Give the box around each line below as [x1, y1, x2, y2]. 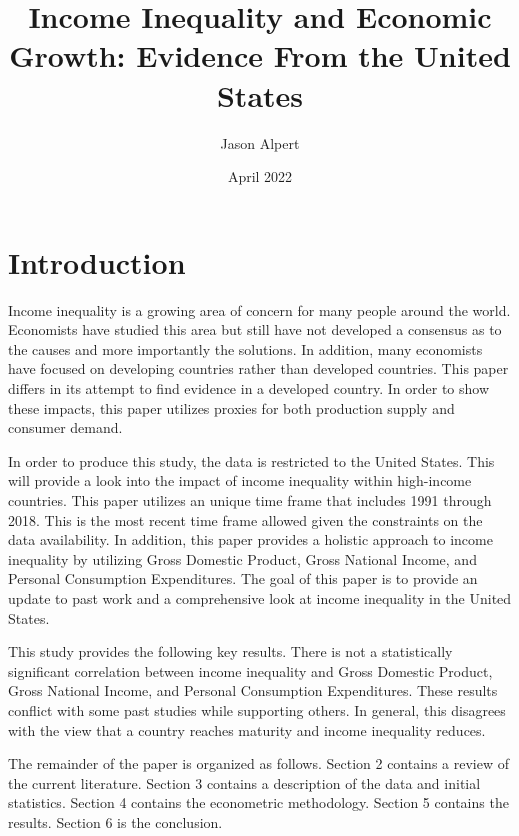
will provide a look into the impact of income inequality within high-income [8, 470, 472, 491]
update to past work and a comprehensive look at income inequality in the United [8, 587, 512, 608]
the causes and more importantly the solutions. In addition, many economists [8, 338, 483, 359]
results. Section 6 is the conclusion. [8, 811, 223, 832]
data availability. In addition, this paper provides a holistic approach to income [8, 529, 493, 550]
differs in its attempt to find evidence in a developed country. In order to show [8, 378, 490, 398]
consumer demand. [8, 417, 123, 438]
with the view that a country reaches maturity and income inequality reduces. [8, 719, 486, 740]
